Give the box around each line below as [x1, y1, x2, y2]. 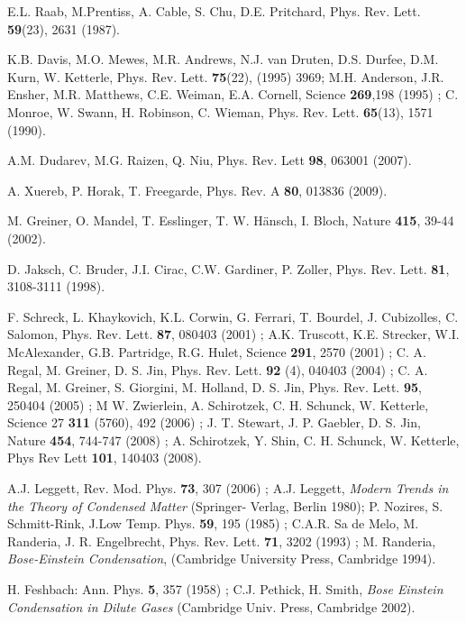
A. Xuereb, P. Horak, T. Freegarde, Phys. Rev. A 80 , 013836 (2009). [7, 180, 388, 199]
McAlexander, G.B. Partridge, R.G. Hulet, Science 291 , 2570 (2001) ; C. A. [7, 342, 426, 361]
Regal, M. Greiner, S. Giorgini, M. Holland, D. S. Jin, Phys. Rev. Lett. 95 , [7, 378, 422, 397]
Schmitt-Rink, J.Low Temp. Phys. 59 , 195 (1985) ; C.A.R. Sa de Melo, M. [7, 514, 419, 533]
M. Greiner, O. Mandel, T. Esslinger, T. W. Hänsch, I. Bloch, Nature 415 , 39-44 [7, 211, 454, 230]
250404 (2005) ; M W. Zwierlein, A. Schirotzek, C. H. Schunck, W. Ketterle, [7, 395, 429, 414]
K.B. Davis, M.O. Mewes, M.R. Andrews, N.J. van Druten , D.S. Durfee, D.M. [7, 50, 439, 69]
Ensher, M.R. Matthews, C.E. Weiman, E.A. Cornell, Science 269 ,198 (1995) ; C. [7, 85, 459, 104]
